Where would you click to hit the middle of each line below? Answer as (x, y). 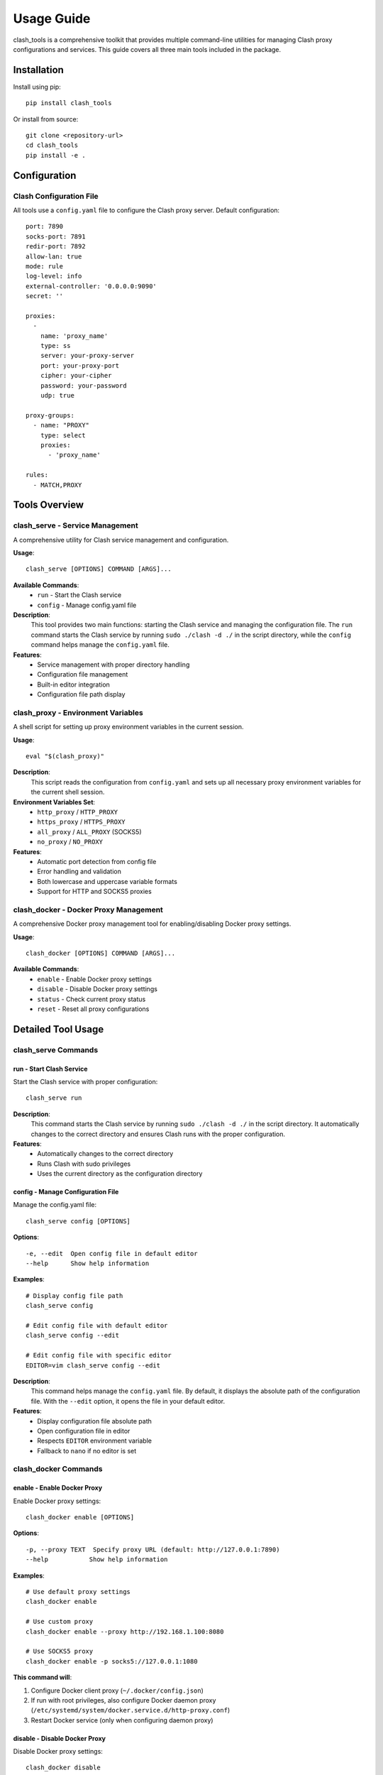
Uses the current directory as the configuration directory (120, 1174)
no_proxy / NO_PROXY (70, 842)
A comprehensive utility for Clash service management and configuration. (121, 540)
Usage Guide (52, 18)
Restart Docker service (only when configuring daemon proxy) (122, 1720)
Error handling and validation (79, 872)
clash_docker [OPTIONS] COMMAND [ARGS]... (101, 954)
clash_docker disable (63, 1768)
